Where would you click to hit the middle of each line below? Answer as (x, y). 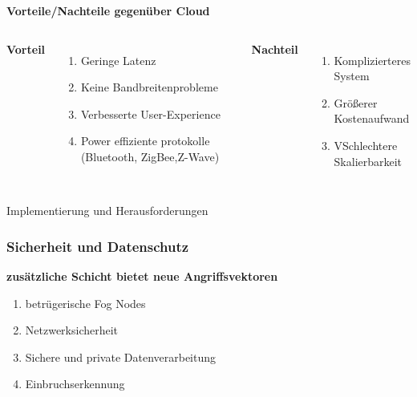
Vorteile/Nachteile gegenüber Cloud (108, 10)
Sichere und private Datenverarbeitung (121, 356)
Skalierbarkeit (368, 161)
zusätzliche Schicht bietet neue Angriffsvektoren (142, 275)
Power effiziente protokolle (145, 141)
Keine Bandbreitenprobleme (149, 87)
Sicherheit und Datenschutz (98, 246)
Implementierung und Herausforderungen (107, 211)
